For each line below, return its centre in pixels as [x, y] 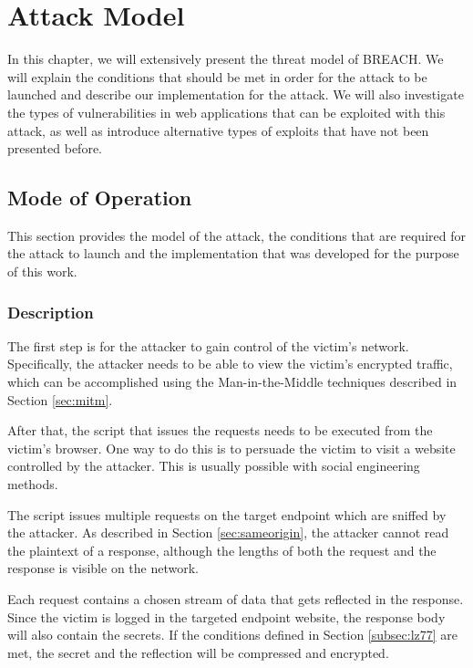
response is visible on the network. [103, 568]
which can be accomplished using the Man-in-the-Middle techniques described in [232, 382]
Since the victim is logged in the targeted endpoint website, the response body [226, 616]
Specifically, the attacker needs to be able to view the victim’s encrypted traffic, [230, 364]
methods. [33, 484]
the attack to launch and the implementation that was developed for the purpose [233, 253]
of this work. [42, 271]
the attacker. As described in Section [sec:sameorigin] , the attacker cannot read [228, 532]
